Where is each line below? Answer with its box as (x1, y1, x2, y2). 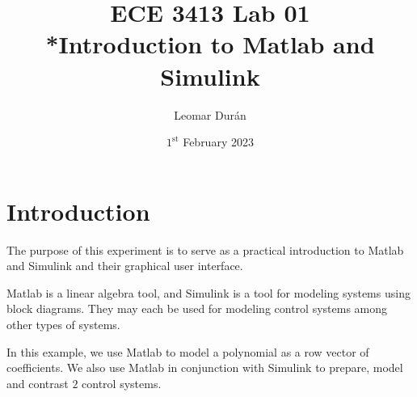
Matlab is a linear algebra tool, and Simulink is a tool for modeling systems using (6, 284, 411, 301)
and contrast (6, 374, 69, 391)
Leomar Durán (174, 106, 246, 123)
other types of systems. (6, 316, 120, 332)
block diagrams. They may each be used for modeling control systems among (6, 300, 388, 317)
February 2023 (183, 133, 254, 150)
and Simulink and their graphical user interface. (6, 257, 243, 274)
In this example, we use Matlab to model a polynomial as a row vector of (6, 343, 369, 360)
